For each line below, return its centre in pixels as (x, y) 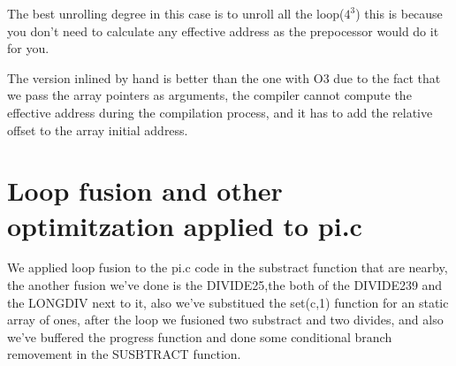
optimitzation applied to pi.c (185, 225)
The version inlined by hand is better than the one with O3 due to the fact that (224, 77)
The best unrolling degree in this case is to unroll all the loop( (176, 13)
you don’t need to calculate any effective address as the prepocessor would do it (223, 30)
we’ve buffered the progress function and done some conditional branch (200, 336)
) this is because (399, 13)
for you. (28, 48)
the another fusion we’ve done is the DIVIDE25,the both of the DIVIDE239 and (225, 285)
